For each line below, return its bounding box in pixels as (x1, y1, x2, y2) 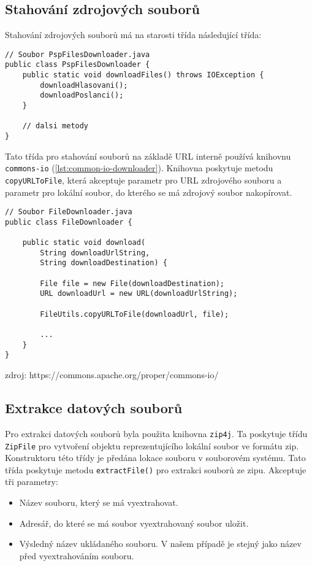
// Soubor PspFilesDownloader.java (5, 50, 150, 59)
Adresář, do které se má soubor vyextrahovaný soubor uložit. (19, 516, 249, 529)
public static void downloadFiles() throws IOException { (22, 71, 264, 80)
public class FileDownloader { (5, 217, 132, 227)
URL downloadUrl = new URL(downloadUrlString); (40, 289, 238, 298)
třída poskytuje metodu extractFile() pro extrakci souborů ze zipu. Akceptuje (5, 463, 306, 476)
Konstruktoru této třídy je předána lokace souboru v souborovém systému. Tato (5, 451, 306, 464)
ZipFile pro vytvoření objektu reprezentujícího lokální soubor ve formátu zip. (5, 439, 299, 452)
